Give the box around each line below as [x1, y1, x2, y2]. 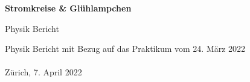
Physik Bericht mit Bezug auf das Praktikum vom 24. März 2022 [5, 42, 246, 55]
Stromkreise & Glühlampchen [5, 2, 132, 14]
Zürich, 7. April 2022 [5, 66, 82, 78]
